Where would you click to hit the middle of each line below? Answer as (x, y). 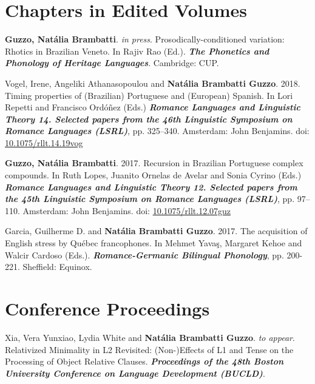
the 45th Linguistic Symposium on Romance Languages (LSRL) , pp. (150, 199)
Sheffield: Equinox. (57, 267)
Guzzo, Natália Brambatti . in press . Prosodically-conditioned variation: (145, 39)
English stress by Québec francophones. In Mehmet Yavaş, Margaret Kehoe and (154, 243)
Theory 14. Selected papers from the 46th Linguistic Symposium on (149, 119)
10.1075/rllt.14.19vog (44, 142)
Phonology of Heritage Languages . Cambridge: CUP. (112, 63)
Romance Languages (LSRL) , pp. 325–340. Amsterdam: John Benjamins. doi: (157, 131)
